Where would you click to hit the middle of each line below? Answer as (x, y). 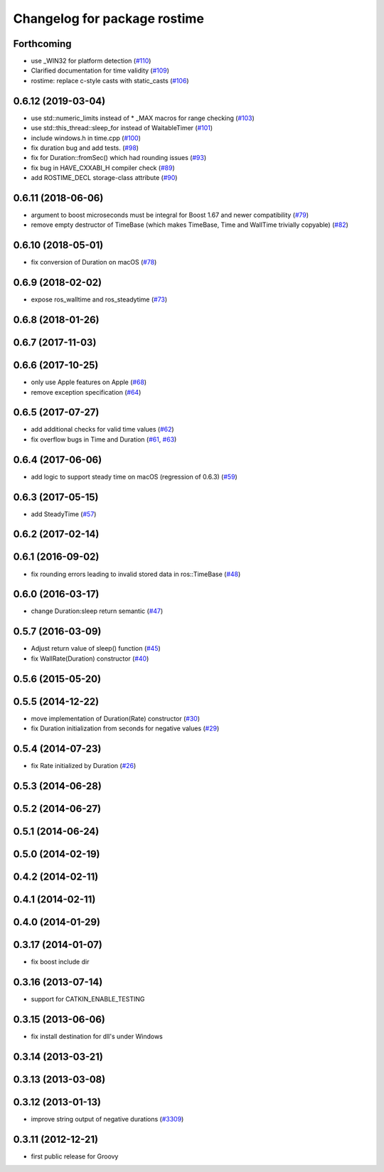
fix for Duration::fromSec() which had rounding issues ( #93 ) (118, 158)
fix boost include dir (60, 961)
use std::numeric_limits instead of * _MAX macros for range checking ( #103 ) (143, 118)
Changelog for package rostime (108, 18)
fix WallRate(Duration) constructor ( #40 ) (90, 659)
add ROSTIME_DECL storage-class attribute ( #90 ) (104, 178)
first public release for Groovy (75, 1156)
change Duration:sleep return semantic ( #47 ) (97, 611)
